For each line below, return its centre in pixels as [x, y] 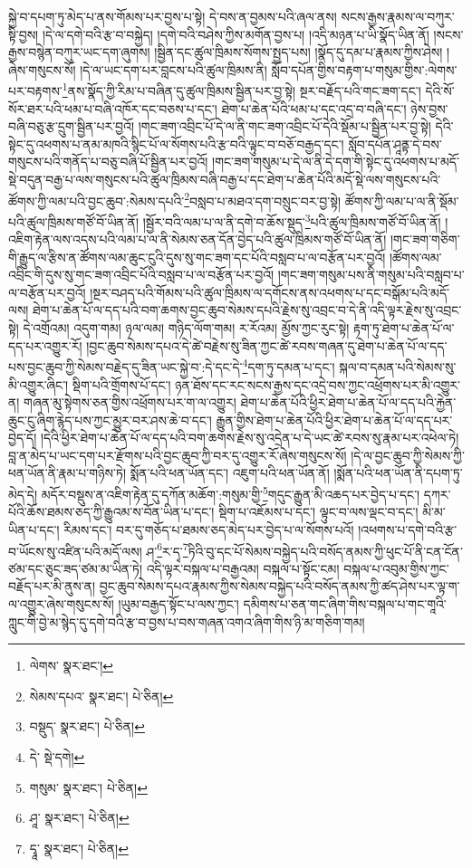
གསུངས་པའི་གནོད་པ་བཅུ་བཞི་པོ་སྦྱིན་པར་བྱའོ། [108, 162]
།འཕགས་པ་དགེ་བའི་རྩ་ [408, 529]
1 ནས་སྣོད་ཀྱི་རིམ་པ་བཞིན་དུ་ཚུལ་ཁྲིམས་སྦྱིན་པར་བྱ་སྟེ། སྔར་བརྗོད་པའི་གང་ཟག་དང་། [241, 90]
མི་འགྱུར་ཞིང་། [39, 384]
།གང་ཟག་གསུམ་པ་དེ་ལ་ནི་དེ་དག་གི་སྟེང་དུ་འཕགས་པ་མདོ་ [336, 162]
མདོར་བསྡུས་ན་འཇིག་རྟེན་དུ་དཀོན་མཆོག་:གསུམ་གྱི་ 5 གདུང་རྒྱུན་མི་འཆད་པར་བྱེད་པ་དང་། [231, 493]
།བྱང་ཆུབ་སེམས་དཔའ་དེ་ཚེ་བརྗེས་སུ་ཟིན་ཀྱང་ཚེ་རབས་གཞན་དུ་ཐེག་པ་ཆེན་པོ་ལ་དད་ [267, 345]
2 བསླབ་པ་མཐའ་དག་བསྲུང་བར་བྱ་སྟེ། [263, 199]
